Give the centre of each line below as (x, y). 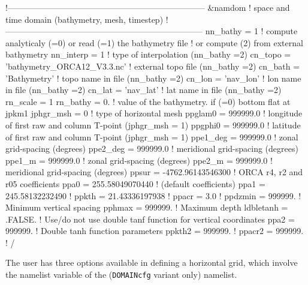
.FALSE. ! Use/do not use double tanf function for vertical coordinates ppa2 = (150, 219)
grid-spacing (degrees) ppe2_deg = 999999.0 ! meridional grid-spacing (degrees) (152, 148)
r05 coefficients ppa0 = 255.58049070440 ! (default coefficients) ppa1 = (135, 183)
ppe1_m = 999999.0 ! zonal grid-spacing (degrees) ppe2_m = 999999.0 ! (139, 160)
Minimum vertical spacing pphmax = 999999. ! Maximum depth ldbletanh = (147, 207)
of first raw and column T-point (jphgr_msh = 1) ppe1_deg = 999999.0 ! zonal (152, 136)
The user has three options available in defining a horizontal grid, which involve (152, 262)
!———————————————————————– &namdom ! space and (148, 7)
